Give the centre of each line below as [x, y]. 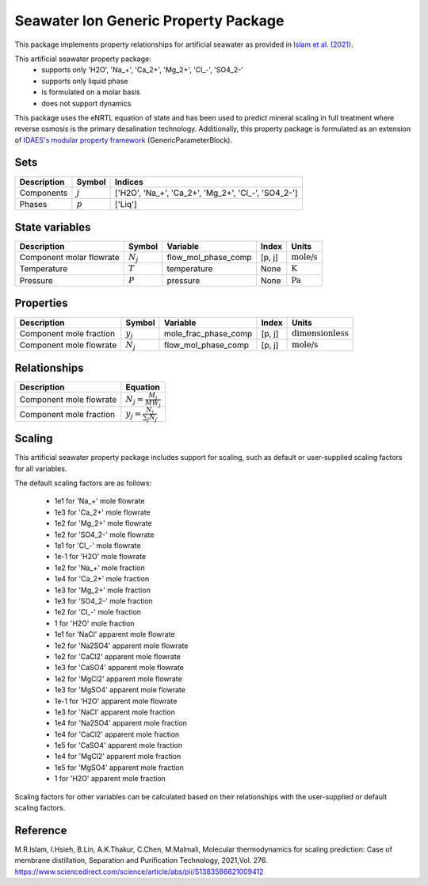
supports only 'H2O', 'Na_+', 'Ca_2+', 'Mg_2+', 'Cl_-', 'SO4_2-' [142, 70]
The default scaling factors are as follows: [83, 483]
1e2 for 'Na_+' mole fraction [100, 568]
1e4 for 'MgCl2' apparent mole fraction [118, 757]
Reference [41, 830]
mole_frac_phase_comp [208, 333]
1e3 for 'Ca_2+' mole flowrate [102, 512]
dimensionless [320, 333]
